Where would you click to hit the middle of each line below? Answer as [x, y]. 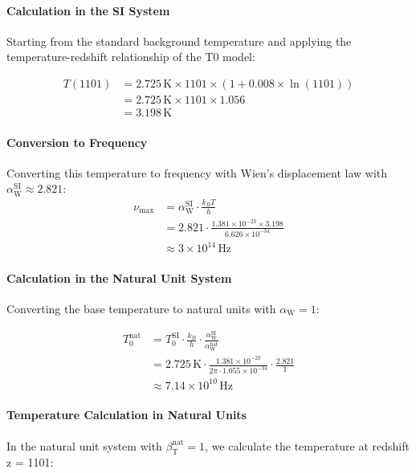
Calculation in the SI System [88, 10]
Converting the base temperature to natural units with [141, 308]
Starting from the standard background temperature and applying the [179, 41]
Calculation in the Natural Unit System [119, 277]
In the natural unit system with [84, 445]
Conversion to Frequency [77, 142]
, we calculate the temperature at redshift [307, 445]
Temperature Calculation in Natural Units [126, 415]
